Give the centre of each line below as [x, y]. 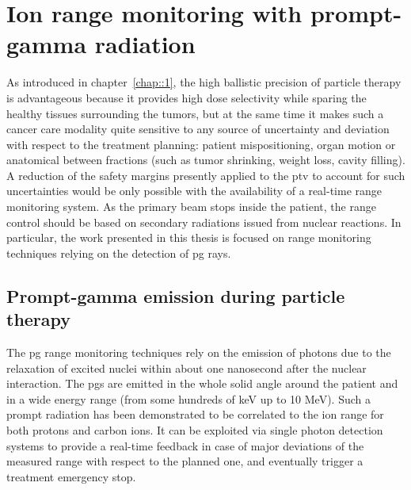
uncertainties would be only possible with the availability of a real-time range [194, 191]
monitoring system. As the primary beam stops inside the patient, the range [191, 207]
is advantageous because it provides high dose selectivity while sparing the [186, 97]
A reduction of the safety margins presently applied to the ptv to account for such [206, 175]
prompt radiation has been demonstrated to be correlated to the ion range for [195, 414]
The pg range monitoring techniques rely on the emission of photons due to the [199, 352]
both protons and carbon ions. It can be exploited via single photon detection [195, 430]
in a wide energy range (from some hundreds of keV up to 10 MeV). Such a [188, 398]
